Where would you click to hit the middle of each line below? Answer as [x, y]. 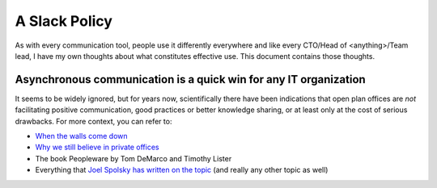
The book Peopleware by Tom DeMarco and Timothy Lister [134, 158]
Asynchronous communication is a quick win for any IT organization [190, 79]
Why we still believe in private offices [97, 147]
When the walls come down [82, 136]
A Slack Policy [64, 21]
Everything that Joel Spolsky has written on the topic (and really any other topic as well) [182, 170]
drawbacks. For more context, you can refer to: [93, 121]
